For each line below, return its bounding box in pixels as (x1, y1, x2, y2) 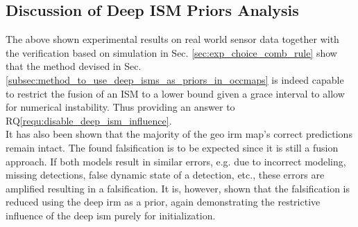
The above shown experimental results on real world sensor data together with (6, 32, 339, 46)
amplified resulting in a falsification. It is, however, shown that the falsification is (6, 181, 350, 195)
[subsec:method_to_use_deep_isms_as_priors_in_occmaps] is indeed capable (6, 72, 344, 87)
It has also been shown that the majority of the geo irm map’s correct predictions (6, 127, 352, 141)
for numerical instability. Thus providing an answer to (6, 100, 235, 114)
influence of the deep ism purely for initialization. (6, 208, 216, 222)
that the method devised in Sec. (6, 59, 142, 73)
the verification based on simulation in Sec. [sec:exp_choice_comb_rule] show (6, 45, 337, 60)
